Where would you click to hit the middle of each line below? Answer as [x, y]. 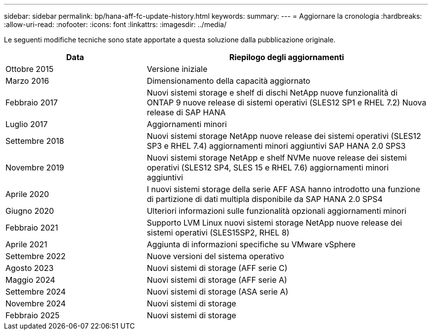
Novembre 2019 [35, 167]
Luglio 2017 [27, 124]
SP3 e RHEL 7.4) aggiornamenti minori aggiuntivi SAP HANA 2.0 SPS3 [276, 146]
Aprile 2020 [27, 194]
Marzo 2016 [27, 81]
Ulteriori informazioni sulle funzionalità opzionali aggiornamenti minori [277, 211]
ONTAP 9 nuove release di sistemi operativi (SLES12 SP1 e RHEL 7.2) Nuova [287, 102]
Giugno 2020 [30, 211]
